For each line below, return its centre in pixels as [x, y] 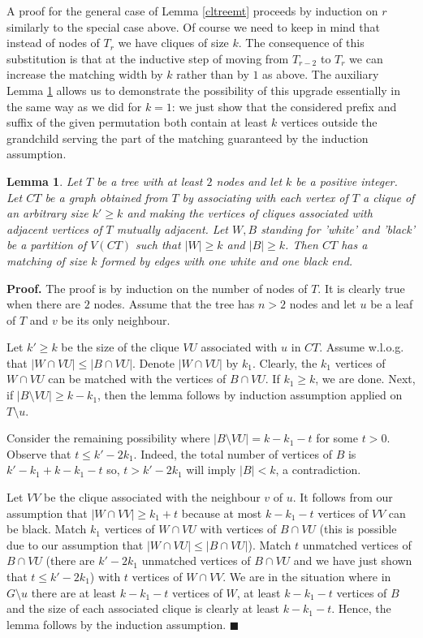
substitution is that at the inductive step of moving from [148, 58]
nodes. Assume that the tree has [174, 304]
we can [366, 58]
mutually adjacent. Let [173, 228]
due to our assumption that [75, 544]
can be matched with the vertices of [137, 379]
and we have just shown [353, 560]
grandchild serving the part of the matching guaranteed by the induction [188, 138]
